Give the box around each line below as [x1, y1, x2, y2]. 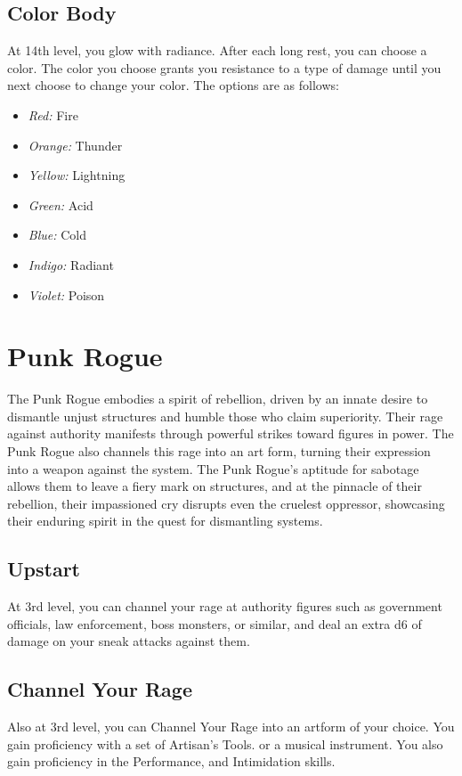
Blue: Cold [28, 225, 86, 244]
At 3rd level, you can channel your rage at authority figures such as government [7, 597, 442, 616]
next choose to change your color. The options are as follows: [7, 76, 339, 94]
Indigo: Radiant [28, 255, 114, 274]
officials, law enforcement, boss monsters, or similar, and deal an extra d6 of [7, 614, 422, 633]
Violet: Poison [28, 285, 105, 304]
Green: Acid [28, 195, 93, 214]
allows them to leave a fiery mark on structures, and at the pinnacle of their [7, 477, 422, 495]
